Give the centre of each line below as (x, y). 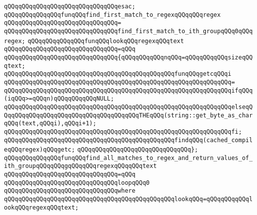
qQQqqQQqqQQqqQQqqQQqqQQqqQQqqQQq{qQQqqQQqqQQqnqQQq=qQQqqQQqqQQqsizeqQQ (128, 57)
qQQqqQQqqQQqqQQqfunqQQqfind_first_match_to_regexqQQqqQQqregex (112, 15)
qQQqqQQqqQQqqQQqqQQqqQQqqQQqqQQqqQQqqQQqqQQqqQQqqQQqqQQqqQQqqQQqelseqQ (128, 107)
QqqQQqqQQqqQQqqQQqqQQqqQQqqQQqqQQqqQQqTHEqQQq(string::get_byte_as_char (128, 115)
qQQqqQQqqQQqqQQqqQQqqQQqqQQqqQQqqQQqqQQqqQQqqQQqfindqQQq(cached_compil (128, 140)
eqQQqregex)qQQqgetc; (40, 150)
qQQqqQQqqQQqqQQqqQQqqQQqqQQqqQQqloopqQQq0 (77, 183)
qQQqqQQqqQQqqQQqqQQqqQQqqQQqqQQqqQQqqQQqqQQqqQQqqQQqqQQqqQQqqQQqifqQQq (128, 90)
